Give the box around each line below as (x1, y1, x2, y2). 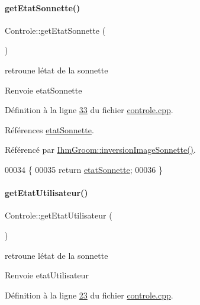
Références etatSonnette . (5, 123, 94, 136)
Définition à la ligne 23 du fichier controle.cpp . (5, 288, 173, 301)
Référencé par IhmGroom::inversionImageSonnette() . (5, 143, 196, 156)
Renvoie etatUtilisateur (5, 269, 89, 281)
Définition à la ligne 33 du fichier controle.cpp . (5, 104, 173, 116)
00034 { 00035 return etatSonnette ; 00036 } (5, 163, 163, 175)
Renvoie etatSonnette (5, 84, 82, 96)
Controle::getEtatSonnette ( (5, 24, 106, 36)
